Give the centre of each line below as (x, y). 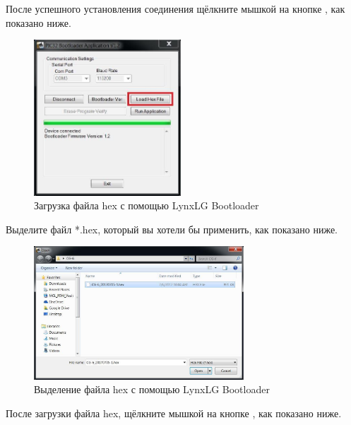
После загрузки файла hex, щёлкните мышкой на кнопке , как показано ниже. (174, 413)
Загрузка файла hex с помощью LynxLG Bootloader (147, 205)
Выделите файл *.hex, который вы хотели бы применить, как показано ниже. (172, 229)
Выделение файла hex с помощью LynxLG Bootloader (152, 389)
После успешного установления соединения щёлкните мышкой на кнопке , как (175, 8)
